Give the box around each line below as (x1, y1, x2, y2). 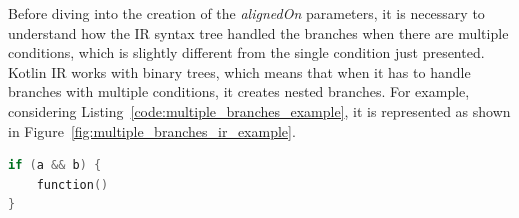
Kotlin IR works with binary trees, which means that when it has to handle (8, 61, 471, 82)
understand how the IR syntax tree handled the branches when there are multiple (8, 22, 509, 43)
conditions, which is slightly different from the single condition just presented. (8, 42, 485, 63)
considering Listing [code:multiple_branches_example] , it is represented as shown (8, 100, 511, 121)
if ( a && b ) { (8, 158, 102, 173)
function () (36, 177, 109, 192)
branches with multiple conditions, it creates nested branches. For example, (8, 81, 470, 102)
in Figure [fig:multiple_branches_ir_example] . (8, 120, 296, 141)
